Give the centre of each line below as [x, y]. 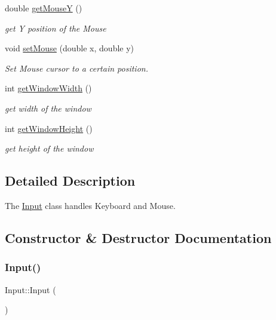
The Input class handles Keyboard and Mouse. [90, 205]
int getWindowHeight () [49, 128]
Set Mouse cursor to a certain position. [76, 68]
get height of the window [49, 148]
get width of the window [48, 108]
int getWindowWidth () [48, 88]
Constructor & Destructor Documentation [138, 237]
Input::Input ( [30, 289]
